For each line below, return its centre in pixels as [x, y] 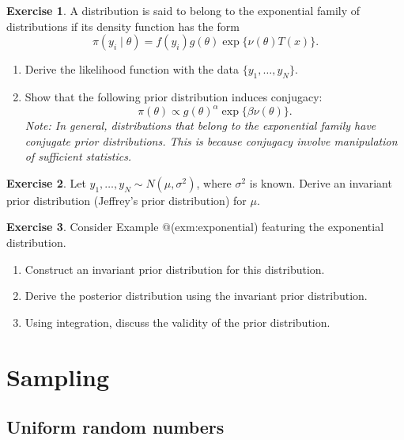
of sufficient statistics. [78, 156]
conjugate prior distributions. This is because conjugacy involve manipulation [211, 140]
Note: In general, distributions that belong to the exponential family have [200, 125]
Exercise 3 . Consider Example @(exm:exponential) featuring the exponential [195, 227]
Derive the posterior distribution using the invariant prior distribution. [196, 296]
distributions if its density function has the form [123, 26]
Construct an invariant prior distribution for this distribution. [175, 269]
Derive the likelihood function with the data [132, 69]
